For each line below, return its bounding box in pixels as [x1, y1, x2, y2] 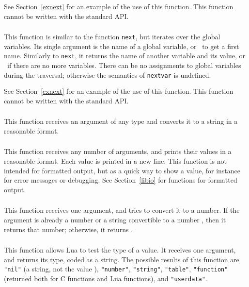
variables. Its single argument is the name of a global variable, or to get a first [4, 41, 239, 51]
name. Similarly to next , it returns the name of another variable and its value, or [4, 51, 246, 61]
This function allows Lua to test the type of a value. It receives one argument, [4, 245, 236, 255]
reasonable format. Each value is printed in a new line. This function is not [4, 156, 227, 166]
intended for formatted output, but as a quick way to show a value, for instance [4, 165, 241, 175]
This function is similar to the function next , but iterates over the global [4, 32, 220, 42]
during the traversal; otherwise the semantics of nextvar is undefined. [4, 69, 211, 80]
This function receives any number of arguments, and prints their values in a [4, 146, 232, 156]
